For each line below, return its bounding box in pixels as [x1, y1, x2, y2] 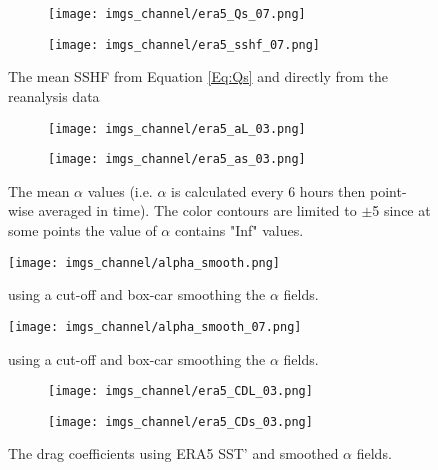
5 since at [372, 200, 431, 221]
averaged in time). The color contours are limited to [38, 200, 357, 221]
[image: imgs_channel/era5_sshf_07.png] [48, 37, 321, 52]
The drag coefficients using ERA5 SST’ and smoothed [8, 443, 339, 464]
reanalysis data [8, 85, 100, 106]
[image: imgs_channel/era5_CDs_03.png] [48, 414, 313, 429]
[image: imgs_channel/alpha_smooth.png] [8, 255, 281, 270]
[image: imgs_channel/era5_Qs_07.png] [48, 7, 306, 21]
